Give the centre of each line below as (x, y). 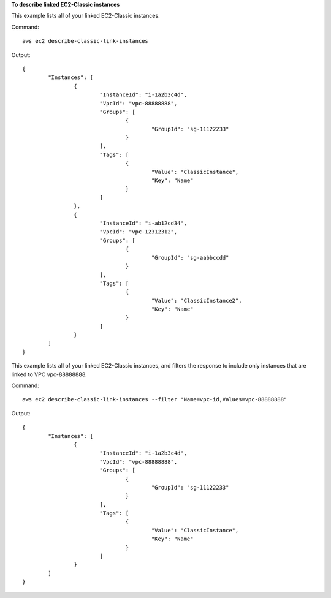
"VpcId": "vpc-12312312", (139, 232)
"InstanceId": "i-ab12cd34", (143, 223)
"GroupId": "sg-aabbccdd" (190, 258)
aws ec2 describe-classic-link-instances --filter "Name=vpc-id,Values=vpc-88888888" (155, 399)
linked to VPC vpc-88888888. (49, 374)
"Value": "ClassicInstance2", (196, 301)
